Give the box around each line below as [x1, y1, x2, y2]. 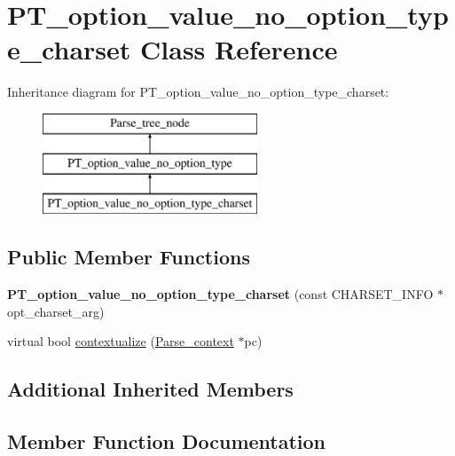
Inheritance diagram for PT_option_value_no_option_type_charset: [7, 83, 389, 101]
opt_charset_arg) [7, 302, 105, 320]
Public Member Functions [7, 243, 250, 271]
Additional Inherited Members [7, 375, 294, 403]
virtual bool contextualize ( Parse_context [7, 332, 234, 350]
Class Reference [140, 31, 338, 67]
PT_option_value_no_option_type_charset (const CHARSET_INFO [7, 285, 434, 303]
